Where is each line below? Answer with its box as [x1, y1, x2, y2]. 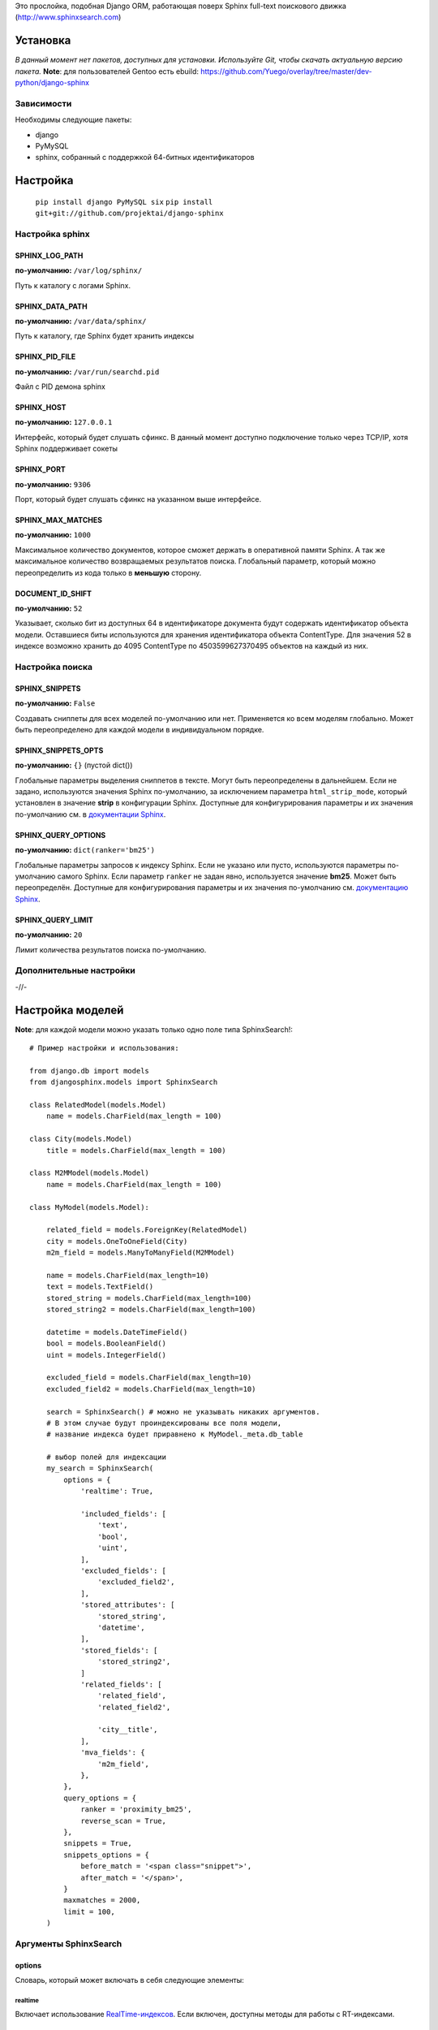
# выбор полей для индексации [45, 1453, 166, 1462]
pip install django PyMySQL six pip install [35, 197, 213, 206]
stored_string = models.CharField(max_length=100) [45, 1294, 252, 1302]
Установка [15, 33, 71, 48]
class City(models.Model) [29, 1134, 133, 1144]
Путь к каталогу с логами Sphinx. [15, 280, 131, 290]
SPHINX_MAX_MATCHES [15, 516, 103, 525]
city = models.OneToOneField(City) [45, 1237, 188, 1246]
